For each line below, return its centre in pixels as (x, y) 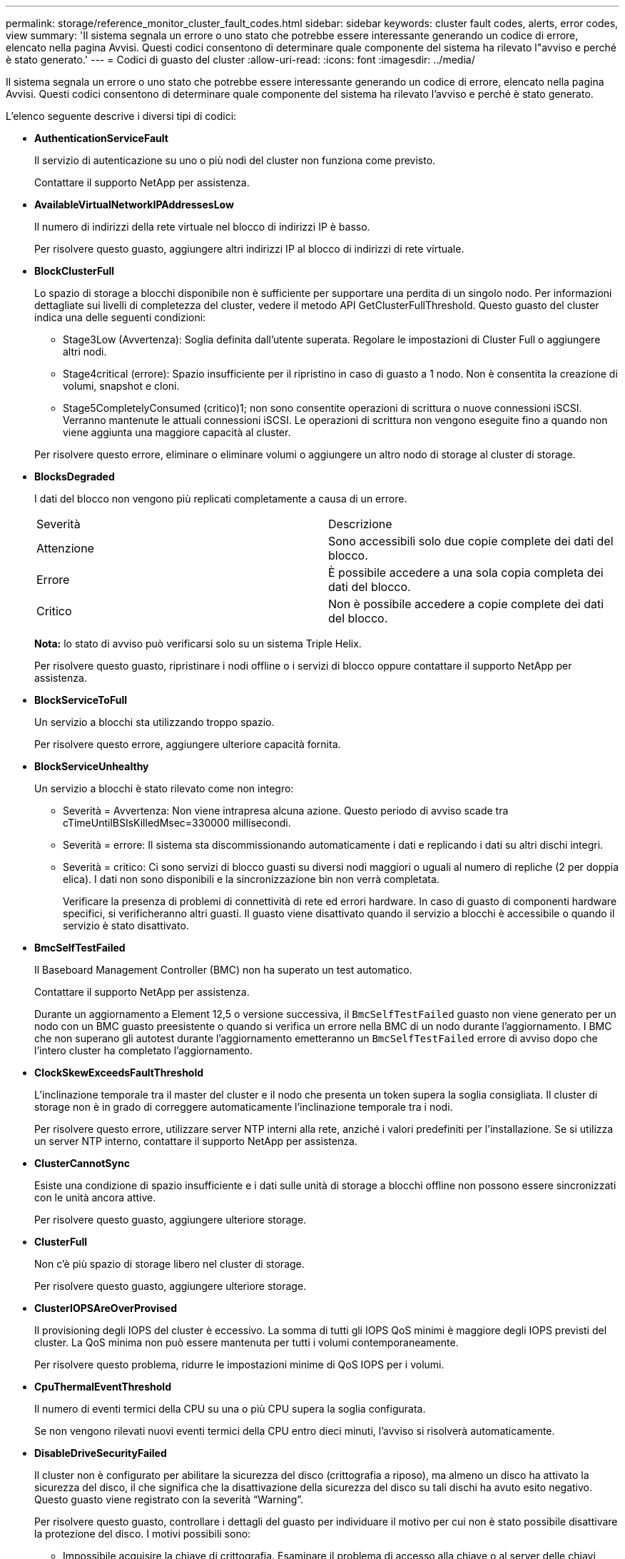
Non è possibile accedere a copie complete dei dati (466, 604)
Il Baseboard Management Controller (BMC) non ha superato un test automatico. (223, 970)
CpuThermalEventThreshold (103, 1387)
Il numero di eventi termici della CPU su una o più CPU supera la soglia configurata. (230, 1409)
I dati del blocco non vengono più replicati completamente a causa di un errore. (221, 499)
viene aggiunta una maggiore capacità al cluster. (177, 432)
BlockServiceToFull (81, 700)
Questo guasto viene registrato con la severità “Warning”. (169, 1499)
